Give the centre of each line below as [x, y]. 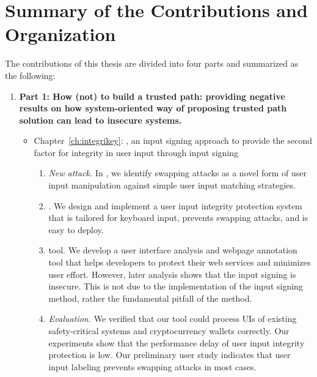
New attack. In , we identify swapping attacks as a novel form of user [178, 173]
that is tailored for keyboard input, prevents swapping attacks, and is [178, 218]
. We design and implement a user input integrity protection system [175, 205]
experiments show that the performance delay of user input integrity [177, 342]
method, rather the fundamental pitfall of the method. [150, 298]
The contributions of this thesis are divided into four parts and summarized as [152, 63]
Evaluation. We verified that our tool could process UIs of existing [173, 319]
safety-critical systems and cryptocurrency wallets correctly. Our [169, 330]
